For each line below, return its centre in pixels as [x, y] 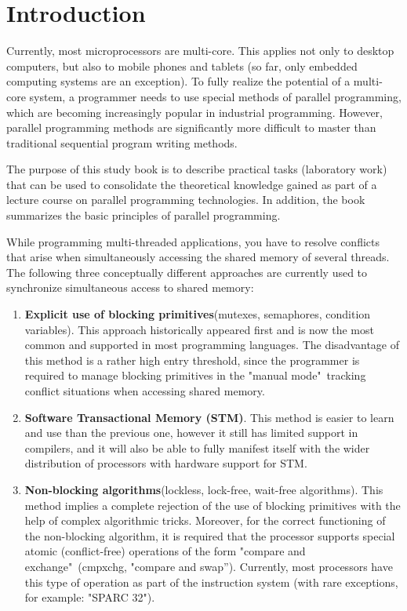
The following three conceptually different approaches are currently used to [187, 272]
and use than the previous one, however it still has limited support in [191, 433]
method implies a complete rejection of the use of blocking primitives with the [213, 505]
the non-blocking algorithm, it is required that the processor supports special [210, 535]
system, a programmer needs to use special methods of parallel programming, [215, 96]
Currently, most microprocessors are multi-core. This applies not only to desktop [200, 51]
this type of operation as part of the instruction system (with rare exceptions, [211, 582]
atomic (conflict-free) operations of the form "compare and [165, 551]
